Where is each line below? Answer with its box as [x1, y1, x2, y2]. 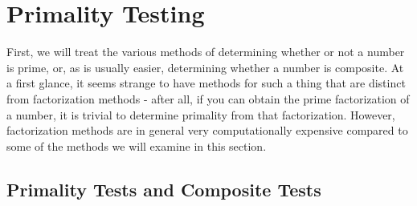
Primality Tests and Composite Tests [6, 176, 321, 201]
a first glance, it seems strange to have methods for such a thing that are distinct [6, 75, 406, 91]
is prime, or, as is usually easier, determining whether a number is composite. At [6, 59, 404, 75]
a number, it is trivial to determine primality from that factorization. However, [6, 106, 395, 123]
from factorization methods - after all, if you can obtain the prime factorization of [6, 90, 410, 107]
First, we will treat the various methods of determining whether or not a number [6, 43, 405, 60]
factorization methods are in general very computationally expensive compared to [6, 122, 408, 139]
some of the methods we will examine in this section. [6, 137, 267, 154]
